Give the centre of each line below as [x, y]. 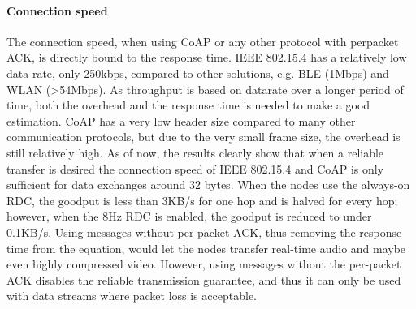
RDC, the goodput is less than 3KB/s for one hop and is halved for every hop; [202, 200]
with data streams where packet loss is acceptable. [132, 296]
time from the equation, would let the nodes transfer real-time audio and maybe [206, 248]
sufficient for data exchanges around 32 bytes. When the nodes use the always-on [208, 185]
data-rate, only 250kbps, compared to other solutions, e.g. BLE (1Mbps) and [198, 73]
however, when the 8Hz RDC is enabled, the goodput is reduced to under [189, 216]
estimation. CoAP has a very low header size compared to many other [181, 120]
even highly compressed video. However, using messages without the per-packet [204, 264]
